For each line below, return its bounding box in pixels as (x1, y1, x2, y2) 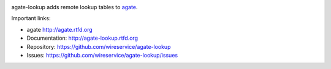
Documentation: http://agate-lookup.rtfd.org (26, 34, 138, 42)
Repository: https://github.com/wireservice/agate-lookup (26, 43, 171, 50)
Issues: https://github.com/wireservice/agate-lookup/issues (26, 51, 178, 59)
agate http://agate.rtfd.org (26, 26, 93, 33)
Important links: (11, 15, 51, 22)
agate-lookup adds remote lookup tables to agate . (11, 4, 138, 10)
